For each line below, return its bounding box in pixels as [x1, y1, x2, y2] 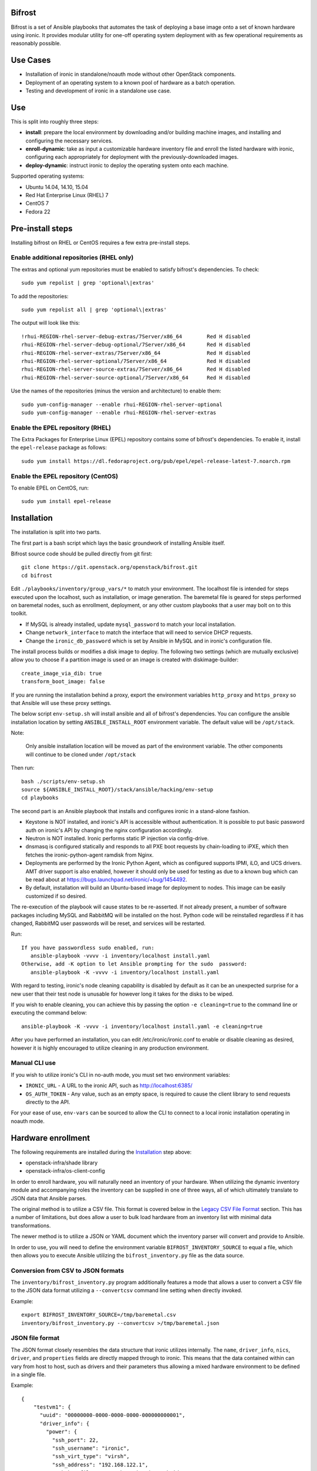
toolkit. [11, 610, 28, 617]
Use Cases [11, 55, 51, 65]
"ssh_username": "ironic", [52, 1445, 130, 1452]
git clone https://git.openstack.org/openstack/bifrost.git [21, 564, 198, 571]
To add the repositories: [11, 292, 69, 299]
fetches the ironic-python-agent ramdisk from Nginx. [25, 851, 154, 858]
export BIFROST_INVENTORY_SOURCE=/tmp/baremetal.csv [21, 1312, 176, 1318]
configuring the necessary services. [25, 137, 113, 144]
